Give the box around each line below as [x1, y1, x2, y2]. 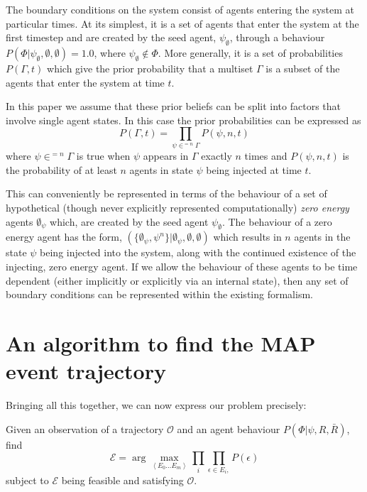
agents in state [129, 162, 193, 177]
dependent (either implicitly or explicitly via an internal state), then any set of [6, 273, 349, 288]
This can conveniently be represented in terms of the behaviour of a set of [6, 186, 327, 201]
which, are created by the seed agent [50, 214, 209, 229]
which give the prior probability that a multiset [47, 60, 253, 75]
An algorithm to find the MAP [6, 328, 316, 357]
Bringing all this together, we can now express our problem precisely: [6, 398, 307, 412]
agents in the [294, 229, 351, 244]
